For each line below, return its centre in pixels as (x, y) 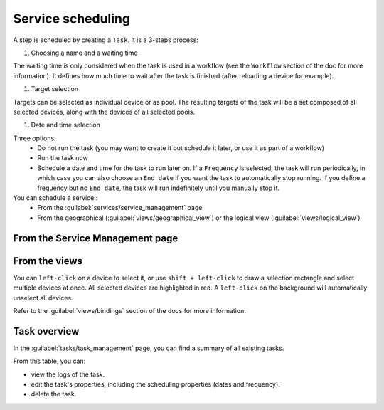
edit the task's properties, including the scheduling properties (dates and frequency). (155, 384)
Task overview (46, 331)
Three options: (34, 138)
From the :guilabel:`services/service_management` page (120, 208)
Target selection (54, 89)
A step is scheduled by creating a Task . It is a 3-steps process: (106, 40)
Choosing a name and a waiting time (84, 53)
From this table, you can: (49, 361)
